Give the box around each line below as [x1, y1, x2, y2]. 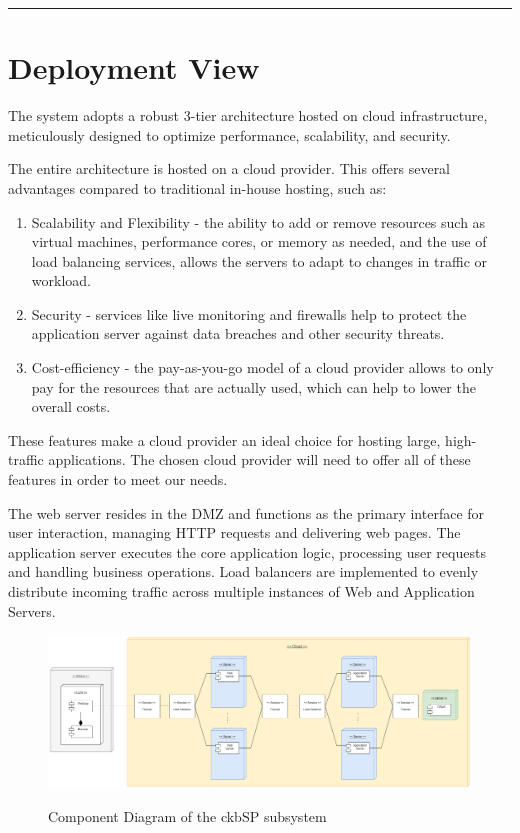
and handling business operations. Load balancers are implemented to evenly [8, 561, 479, 582]
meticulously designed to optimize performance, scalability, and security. [8, 124, 451, 145]
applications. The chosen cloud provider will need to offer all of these [48, 449, 471, 470]
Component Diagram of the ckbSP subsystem [48, 806, 327, 827]
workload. [31, 270, 91, 291]
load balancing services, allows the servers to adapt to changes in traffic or [31, 250, 488, 271]
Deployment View [8, 47, 260, 88]
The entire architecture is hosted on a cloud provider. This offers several [8, 158, 451, 179]
